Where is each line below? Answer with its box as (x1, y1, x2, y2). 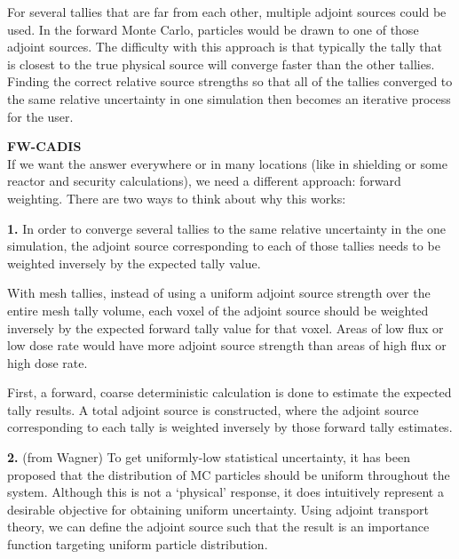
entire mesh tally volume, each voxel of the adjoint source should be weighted (7, 300, 429, 319)
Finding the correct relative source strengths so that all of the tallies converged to (7, 72, 453, 91)
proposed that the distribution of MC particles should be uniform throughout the (7, 465, 450, 483)
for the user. (7, 107, 74, 125)
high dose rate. (7, 353, 88, 371)
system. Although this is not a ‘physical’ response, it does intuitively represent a (7, 483, 444, 501)
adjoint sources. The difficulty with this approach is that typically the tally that (7, 37, 443, 56)
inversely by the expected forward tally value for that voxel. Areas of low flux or (7, 318, 444, 337)
